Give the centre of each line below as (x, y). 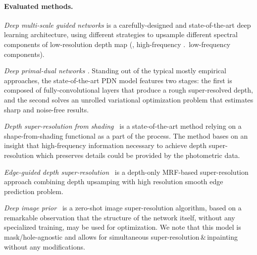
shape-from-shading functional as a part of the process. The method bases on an (126, 135)
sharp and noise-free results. (47, 109)
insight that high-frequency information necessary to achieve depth (105, 145)
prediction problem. (34, 191)
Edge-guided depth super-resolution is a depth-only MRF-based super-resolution (126, 172)
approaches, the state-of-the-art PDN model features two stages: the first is (118, 80)
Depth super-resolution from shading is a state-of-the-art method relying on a (123, 126)
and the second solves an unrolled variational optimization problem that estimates (129, 99)
